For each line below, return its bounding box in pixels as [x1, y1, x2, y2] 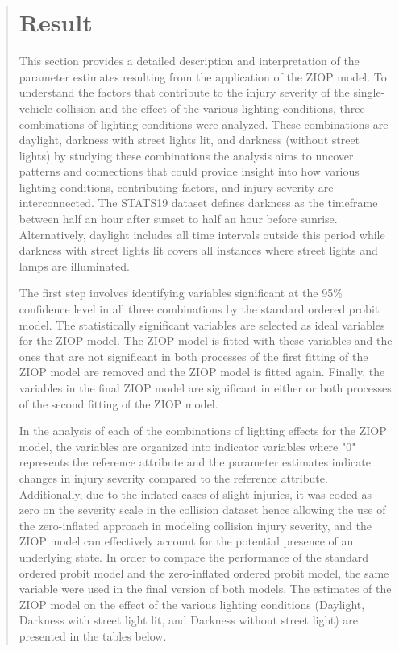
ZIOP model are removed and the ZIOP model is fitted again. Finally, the [19, 363, 385, 380]
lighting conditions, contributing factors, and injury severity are [19, 178, 334, 195]
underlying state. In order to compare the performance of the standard [19, 548, 369, 565]
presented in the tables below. [19, 627, 167, 644]
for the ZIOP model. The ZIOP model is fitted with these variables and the [19, 332, 393, 349]
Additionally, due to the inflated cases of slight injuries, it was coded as [19, 485, 372, 502]
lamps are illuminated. [19, 257, 130, 274]
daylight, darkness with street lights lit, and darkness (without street [19, 131, 360, 148]
